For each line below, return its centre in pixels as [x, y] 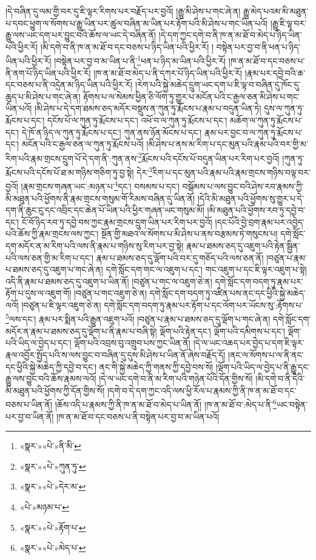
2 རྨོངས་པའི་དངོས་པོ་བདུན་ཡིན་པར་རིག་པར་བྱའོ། [209, 157]
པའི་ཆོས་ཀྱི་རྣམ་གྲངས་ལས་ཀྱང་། [52, 234]
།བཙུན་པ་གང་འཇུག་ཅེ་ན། [110, 293]
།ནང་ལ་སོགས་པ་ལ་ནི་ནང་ [266, 354]
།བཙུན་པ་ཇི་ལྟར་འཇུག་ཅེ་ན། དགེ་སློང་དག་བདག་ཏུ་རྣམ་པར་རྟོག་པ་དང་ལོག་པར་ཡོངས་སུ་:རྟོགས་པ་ [162, 305]
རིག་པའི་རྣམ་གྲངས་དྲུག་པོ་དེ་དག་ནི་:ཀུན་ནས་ [72, 158]
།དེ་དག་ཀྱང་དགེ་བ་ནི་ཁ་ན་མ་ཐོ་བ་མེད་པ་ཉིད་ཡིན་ [230, 35]
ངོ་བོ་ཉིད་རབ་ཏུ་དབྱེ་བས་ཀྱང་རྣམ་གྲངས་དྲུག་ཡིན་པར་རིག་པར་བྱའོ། [117, 222]
